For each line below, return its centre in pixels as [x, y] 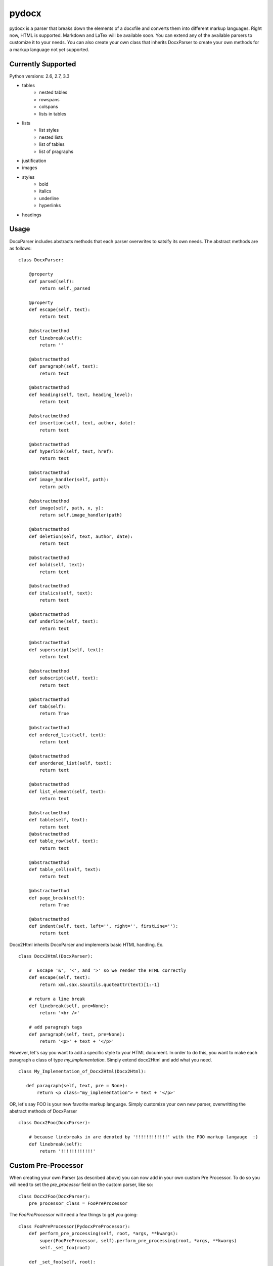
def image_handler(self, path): [69, 480]
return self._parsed [65, 288]
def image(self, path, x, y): [66, 508]
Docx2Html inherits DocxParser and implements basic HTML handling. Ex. [86, 944]
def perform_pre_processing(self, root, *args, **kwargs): [103, 1234]
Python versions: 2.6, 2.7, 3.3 [39, 76]
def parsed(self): [52, 281]
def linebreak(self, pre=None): [69, 1006]
